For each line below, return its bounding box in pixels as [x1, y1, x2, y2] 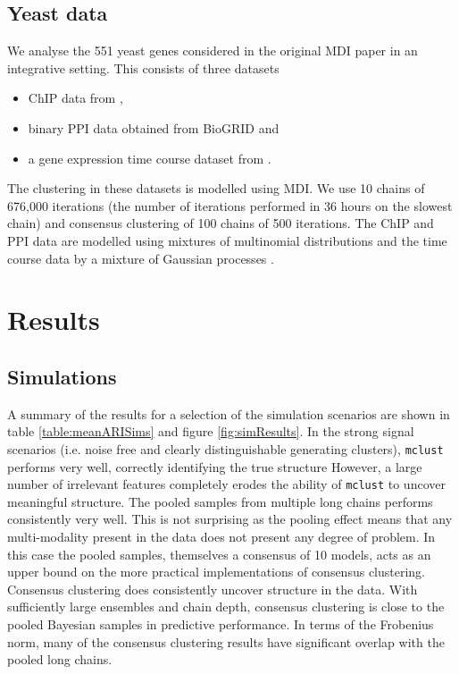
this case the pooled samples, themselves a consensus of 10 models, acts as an [7, 544, 431, 563]
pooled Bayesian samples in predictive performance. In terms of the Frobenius [7, 614, 434, 633]
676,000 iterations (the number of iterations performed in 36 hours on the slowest [7, 196, 453, 215]
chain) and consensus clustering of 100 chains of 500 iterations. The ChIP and [7, 214, 434, 232]
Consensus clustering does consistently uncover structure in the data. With [7, 579, 418, 598]
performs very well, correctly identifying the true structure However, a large [7, 457, 422, 476]
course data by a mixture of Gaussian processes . [7, 249, 274, 267]
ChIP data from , [28, 88, 123, 107]
